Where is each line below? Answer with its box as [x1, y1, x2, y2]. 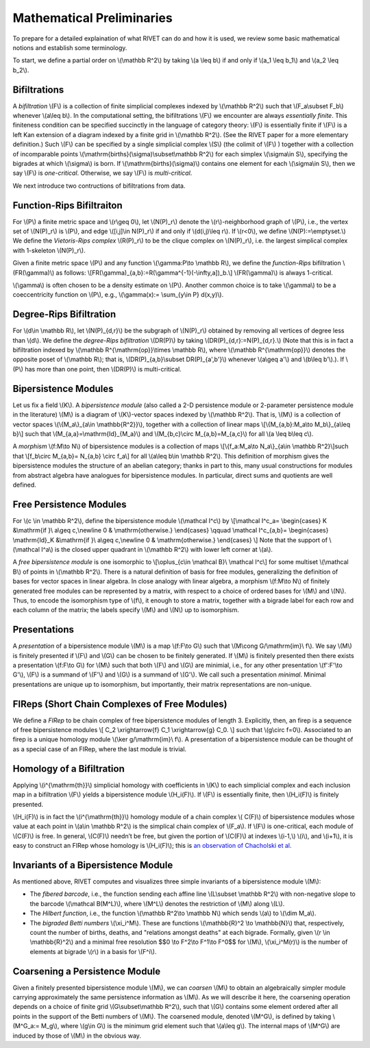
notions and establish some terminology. [12, 43, 127, 51]
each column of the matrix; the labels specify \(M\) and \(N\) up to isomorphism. [12, 606, 239, 614]
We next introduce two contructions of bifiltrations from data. [12, 182, 186, 190]
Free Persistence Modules [12, 498, 127, 510]
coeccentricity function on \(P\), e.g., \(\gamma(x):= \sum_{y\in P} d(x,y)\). [12, 291, 224, 299]
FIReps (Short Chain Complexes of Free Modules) [12, 698, 227, 709]
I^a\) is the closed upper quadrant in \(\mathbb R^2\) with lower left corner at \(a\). [41, 545, 273, 553]
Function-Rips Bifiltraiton [12, 199, 123, 211]
